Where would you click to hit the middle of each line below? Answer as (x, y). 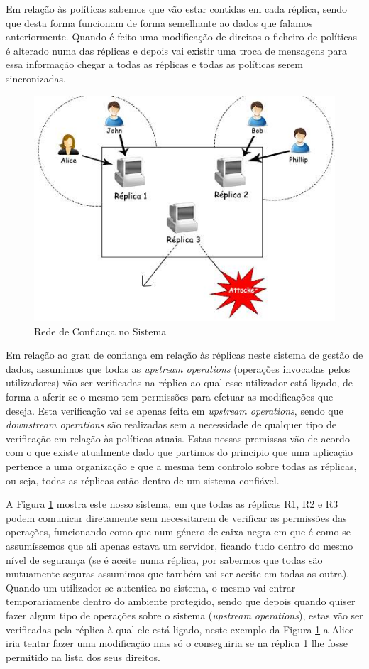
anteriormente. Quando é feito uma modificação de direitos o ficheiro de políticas (181, 37)
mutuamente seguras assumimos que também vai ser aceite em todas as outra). (178, 573)
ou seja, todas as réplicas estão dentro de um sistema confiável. (143, 480)
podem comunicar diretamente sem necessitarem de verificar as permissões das (176, 517)
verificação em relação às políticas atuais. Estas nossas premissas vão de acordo (178, 438)
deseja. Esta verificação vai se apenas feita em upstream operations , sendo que (175, 410)
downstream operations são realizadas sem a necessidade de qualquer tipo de (171, 424)
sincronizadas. (36, 78)
